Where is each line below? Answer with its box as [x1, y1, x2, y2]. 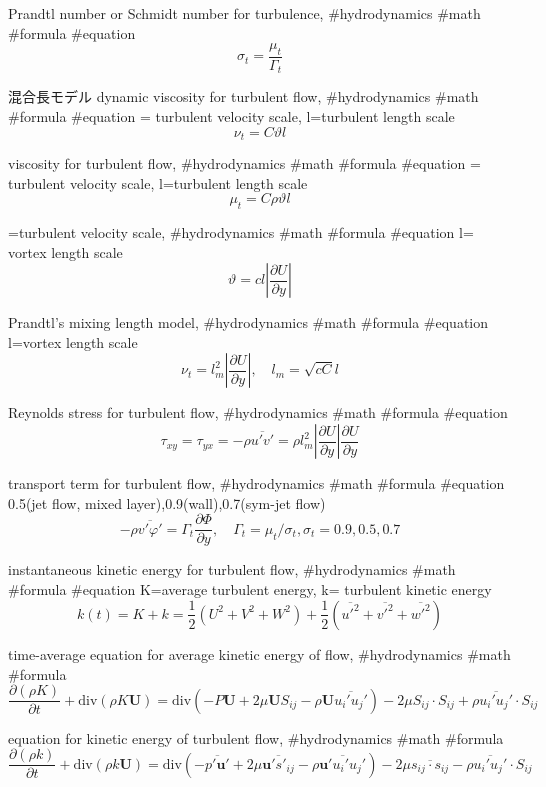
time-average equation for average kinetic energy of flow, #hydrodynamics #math [8, 643, 511, 664]
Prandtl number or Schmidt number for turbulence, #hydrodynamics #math [8, 3, 481, 23]
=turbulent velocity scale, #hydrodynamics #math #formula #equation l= [8, 222, 474, 243]
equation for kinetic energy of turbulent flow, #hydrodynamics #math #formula [8, 727, 504, 748]
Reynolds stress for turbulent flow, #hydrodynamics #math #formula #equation [8, 402, 508, 423]
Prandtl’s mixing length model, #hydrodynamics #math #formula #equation [8, 312, 489, 333]
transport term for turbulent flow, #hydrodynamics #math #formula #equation [8, 473, 505, 494]
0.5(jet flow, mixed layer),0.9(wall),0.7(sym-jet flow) [8, 492, 326, 513]
